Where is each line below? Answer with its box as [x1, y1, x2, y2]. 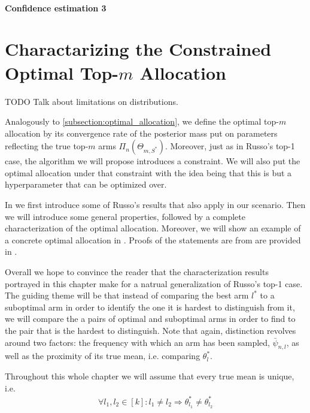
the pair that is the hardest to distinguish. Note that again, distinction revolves [5, 324, 296, 336]
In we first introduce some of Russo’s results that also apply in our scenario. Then [5, 198, 306, 211]
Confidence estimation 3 [5, 1, 107, 14]
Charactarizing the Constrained [5, 37, 272, 61]
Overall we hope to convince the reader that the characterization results [5, 266, 269, 278]
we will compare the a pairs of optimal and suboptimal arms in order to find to [5, 312, 296, 325]
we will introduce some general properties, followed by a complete [5, 210, 245, 222]
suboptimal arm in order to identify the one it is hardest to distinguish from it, [5, 300, 295, 313]
